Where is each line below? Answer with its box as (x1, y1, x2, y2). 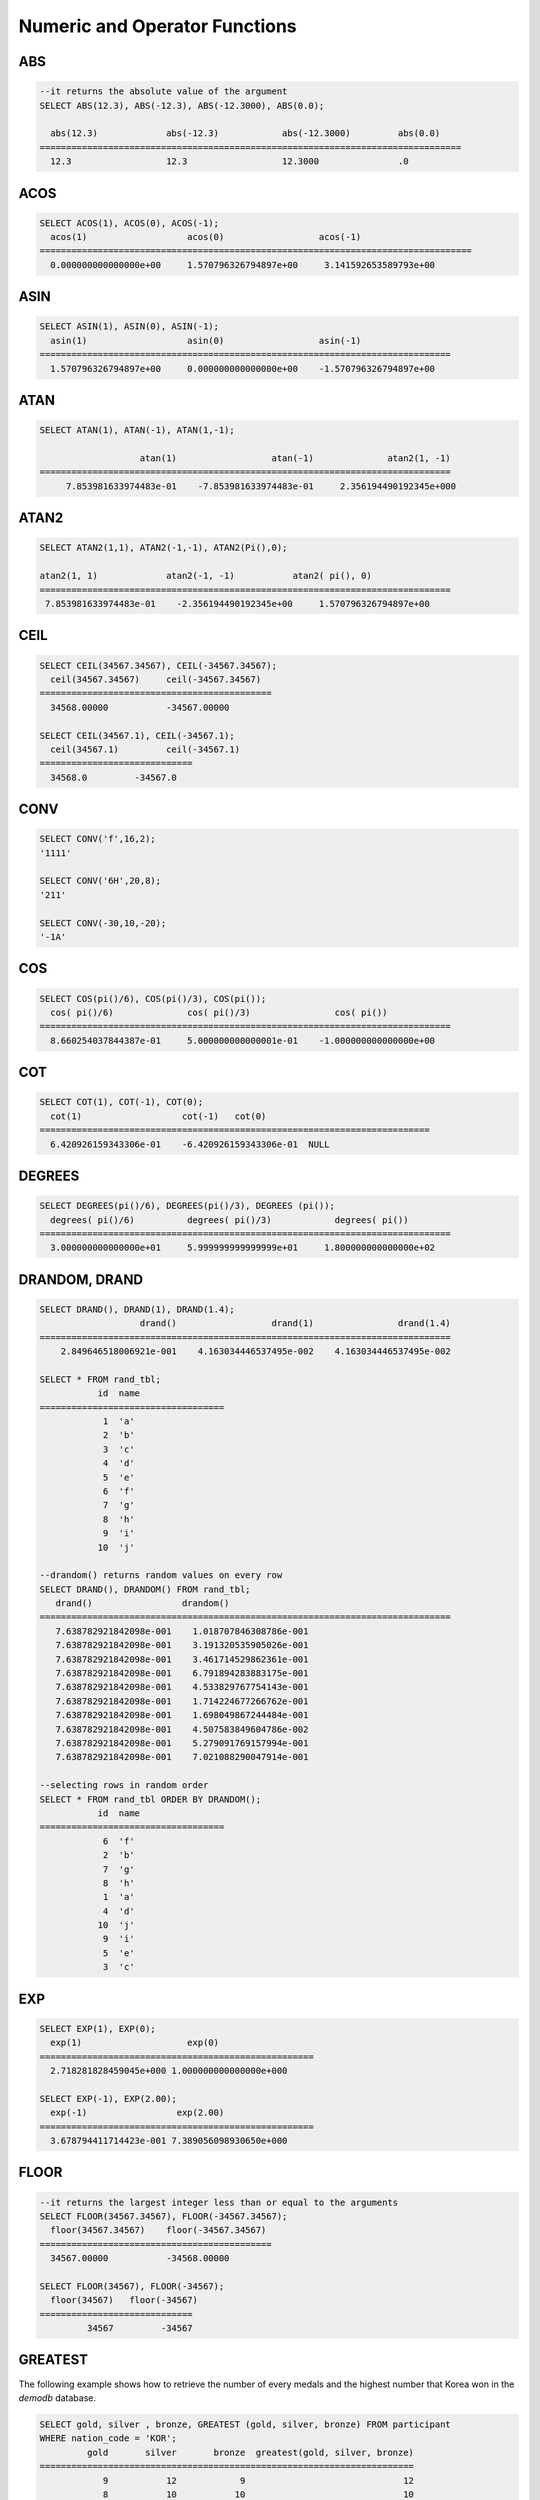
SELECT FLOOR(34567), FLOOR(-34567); (39, 2280, 225, 2292)
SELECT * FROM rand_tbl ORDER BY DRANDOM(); (39, 1793, 262, 1805)
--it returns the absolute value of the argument (39, 86, 288, 97)
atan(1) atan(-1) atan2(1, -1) (139, 453, 452, 464)
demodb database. (18, 2391, 97, 2404)
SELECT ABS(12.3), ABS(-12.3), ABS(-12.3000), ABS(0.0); (39, 100, 325, 111)
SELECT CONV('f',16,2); (39, 833, 157, 845)
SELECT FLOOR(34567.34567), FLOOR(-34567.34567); (39, 2210, 288, 2222)
